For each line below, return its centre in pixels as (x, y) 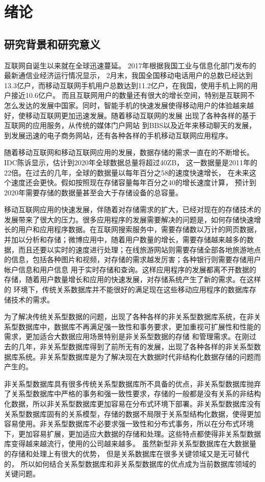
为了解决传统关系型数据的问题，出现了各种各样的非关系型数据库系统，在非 (129, 316)
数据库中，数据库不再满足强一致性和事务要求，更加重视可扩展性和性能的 (139, 326)
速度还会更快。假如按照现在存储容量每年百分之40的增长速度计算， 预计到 (134, 182)
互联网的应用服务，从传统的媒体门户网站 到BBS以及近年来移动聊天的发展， (130, 125)
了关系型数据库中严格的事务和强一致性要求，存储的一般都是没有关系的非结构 (132, 394)
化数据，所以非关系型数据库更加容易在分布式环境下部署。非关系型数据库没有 (132, 403)
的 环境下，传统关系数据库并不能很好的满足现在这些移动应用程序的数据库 (127, 289)
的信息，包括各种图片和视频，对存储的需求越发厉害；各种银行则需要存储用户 (132, 259)
